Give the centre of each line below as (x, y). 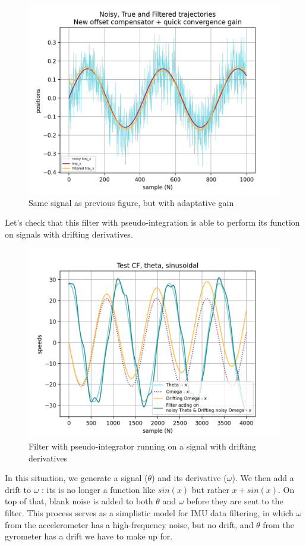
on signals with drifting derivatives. (69, 234)
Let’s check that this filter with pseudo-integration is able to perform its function (152, 222)
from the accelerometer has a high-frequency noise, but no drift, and (129, 524)
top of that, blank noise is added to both (79, 501)
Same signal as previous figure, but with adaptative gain (131, 202)
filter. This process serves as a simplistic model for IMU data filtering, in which (149, 512)
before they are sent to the (235, 501)
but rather (210, 489)
